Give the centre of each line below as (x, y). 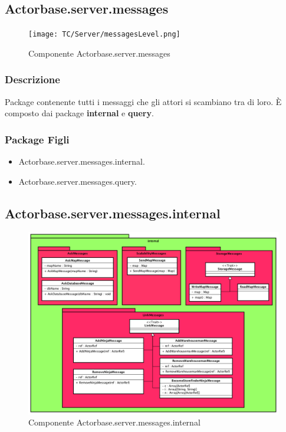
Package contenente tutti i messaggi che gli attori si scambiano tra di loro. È (143, 101)
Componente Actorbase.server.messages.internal (114, 422)
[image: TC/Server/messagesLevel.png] (104, 35)
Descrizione (32, 79)
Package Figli (37, 139)
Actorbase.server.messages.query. (78, 181)
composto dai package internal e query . (79, 113)
